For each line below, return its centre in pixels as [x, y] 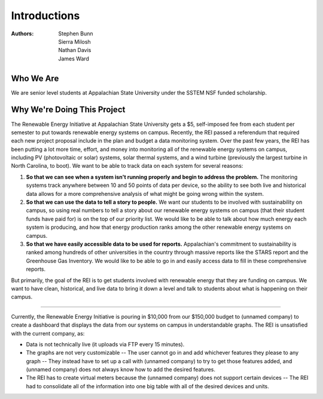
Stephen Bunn [76, 34]
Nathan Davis [75, 50]
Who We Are [35, 78]
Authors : [22, 34]
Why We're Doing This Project [68, 110]
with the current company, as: [48, 333]
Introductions [45, 16]
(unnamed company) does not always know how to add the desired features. [121, 370]
